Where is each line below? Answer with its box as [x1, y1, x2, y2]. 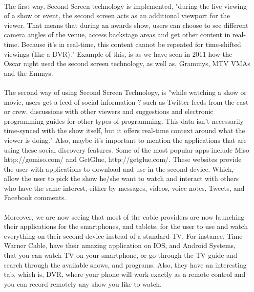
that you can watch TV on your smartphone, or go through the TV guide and [4, 250, 237, 260]
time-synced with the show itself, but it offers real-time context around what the [4, 125, 245, 135]
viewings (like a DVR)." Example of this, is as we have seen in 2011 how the [4, 48, 232, 59]
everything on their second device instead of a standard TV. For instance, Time [4, 230, 243, 241]
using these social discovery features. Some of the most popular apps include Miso [4, 144, 249, 155]
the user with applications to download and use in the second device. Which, [4, 163, 234, 174]
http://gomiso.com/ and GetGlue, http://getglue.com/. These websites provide [4, 154, 242, 164]
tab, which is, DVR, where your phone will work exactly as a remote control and [4, 269, 246, 279]
